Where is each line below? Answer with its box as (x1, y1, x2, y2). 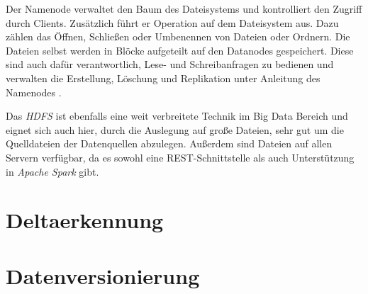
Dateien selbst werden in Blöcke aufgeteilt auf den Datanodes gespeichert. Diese (6, 43, 354, 57)
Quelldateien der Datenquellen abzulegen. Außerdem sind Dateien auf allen (6, 136, 333, 151)
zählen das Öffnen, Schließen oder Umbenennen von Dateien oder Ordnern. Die (6, 29, 350, 44)
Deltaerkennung (6, 205, 164, 234)
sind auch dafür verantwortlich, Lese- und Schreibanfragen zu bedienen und (6, 57, 334, 72)
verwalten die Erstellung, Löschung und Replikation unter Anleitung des (6, 70, 320, 85)
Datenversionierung (6, 261, 200, 290)
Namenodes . (6, 84, 62, 99)
